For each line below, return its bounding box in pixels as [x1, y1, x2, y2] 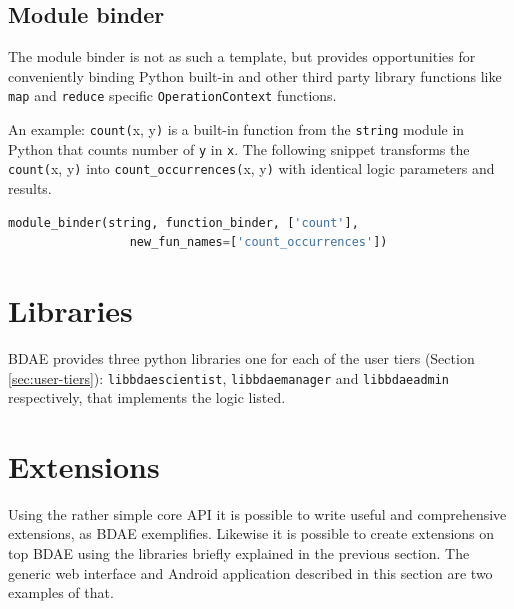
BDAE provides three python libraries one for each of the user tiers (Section [8, 347, 475, 368]
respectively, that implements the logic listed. [8, 387, 286, 408]
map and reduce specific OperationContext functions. [8, 85, 337, 106]
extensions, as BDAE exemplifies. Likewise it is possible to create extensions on [8, 523, 495, 544]
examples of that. [8, 582, 114, 603]
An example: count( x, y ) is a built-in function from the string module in [8, 119, 465, 140]
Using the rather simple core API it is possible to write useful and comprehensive [8, 503, 507, 524]
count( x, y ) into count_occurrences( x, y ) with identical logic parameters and [8, 158, 495, 179]
